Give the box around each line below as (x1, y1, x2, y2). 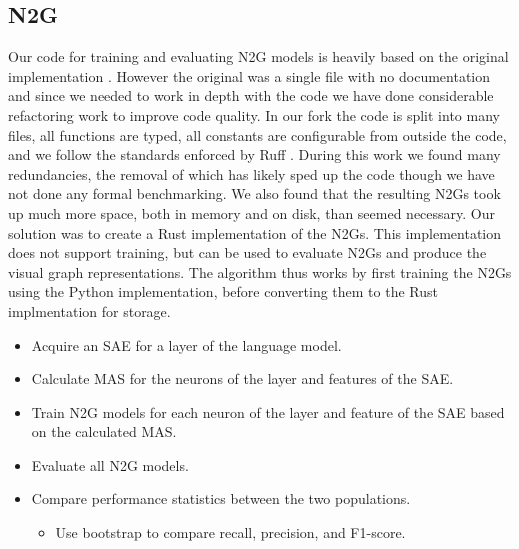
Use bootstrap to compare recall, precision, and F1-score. (55, 522, 406, 543)
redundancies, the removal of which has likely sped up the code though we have (8, 163, 495, 184)
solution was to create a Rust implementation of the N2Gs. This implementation (8, 222, 502, 243)
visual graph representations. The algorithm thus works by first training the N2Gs (8, 261, 512, 282)
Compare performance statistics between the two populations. (31, 488, 411, 509)
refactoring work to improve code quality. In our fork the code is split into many (8, 104, 500, 125)
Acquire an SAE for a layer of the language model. (31, 334, 342, 355)
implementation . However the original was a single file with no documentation (8, 65, 491, 86)
